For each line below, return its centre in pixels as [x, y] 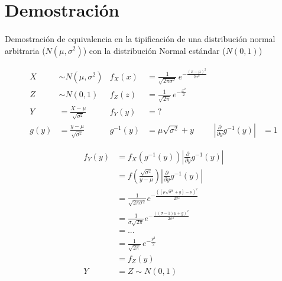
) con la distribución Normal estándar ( [154, 50]
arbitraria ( [25, 50]
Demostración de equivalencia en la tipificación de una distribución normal [140, 38]
